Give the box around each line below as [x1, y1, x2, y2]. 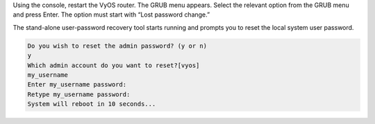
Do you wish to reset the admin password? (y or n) [27, 42, 208, 50]
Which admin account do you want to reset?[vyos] [27, 61, 200, 69]
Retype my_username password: [27, 90, 131, 98]
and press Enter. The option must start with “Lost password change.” [12, 10, 210, 19]
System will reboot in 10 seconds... [27, 100, 156, 108]
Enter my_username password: [27, 80, 127, 89]
